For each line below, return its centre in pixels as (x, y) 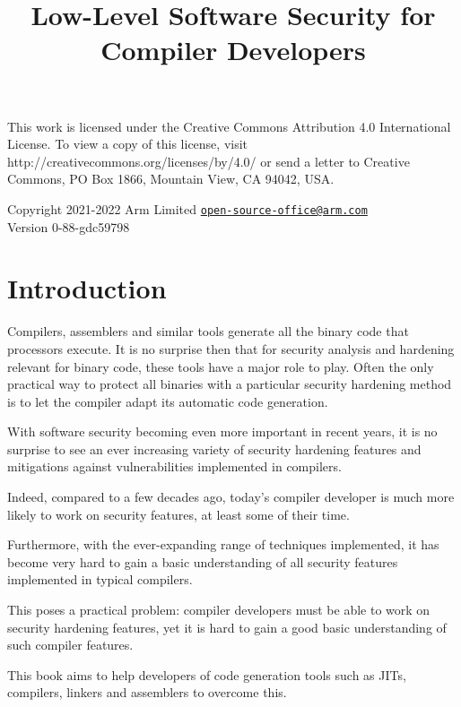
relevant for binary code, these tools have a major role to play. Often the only (221, 366)
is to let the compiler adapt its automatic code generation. (168, 401)
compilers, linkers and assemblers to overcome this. (147, 692)
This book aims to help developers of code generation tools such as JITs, (207, 674)
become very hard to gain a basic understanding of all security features (203, 561)
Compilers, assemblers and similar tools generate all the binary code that (208, 331)
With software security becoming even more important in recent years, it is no (222, 431)
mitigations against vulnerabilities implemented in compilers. (174, 466)
